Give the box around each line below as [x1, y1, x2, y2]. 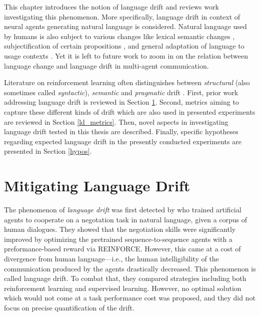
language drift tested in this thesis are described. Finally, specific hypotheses [4, 126, 238, 137]
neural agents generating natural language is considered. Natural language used [4, 21, 247, 32]
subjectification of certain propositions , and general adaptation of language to [4, 41, 244, 51]
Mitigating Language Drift [4, 175, 190, 196]
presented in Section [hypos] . [4, 146, 92, 156]
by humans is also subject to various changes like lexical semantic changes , [4, 31, 235, 41]
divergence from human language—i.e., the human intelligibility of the [4, 253, 219, 263]
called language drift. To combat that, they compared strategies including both [4, 273, 246, 283]
